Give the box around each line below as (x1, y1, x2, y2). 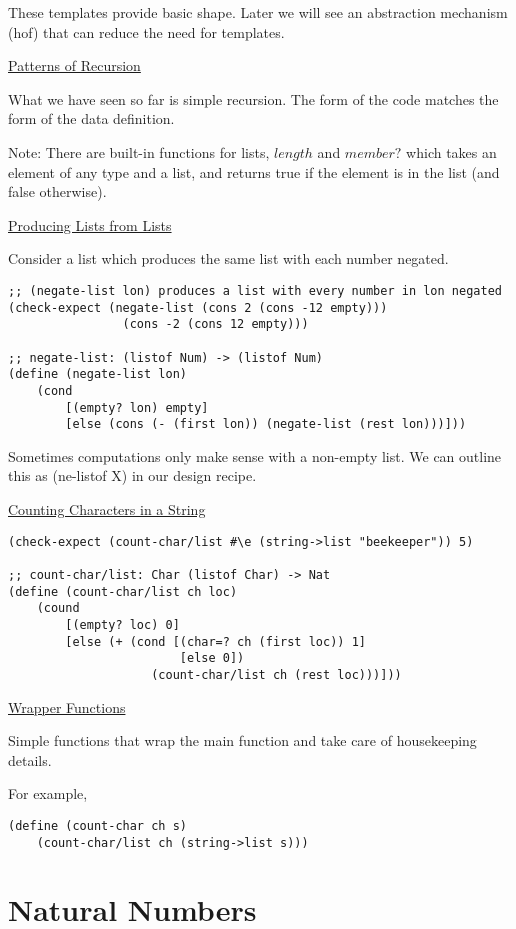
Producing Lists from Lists (8, 214, 172, 235)
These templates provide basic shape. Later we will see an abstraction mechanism (8, 2, 508, 22)
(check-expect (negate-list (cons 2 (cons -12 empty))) (8, 300, 388, 315)
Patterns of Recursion (8, 55, 141, 76)
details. (8, 749, 52, 770)
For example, (8, 783, 88, 804)
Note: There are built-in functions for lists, (8, 141, 270, 162)
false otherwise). (8, 181, 107, 202)
